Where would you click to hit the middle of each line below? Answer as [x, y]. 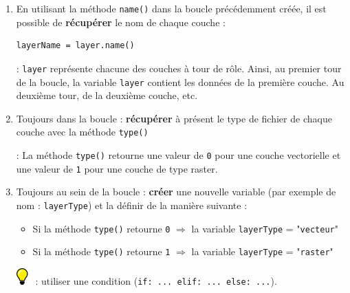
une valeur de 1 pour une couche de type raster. [117, 168]
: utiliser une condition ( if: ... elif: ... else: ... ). [156, 280]
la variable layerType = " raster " [262, 251]
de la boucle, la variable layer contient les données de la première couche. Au [180, 82]
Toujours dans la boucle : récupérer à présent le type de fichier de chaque [174, 118]
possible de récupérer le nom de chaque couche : [121, 22]
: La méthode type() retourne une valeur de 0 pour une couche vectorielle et [178, 155]
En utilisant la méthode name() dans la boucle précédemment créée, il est [171, 8]
